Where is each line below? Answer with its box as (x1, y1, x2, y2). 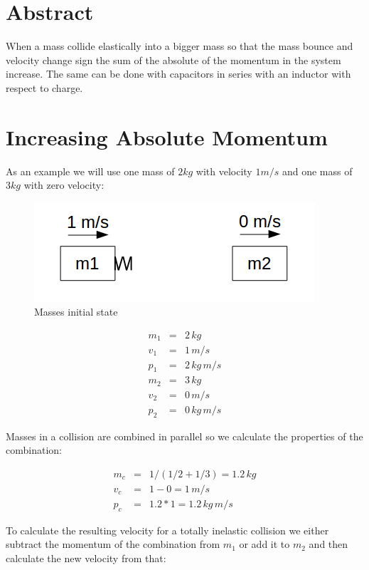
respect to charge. (6, 80, 83, 95)
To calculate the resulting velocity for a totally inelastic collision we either (6, 522, 329, 537)
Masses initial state (34, 304, 118, 319)
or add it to (239, 537, 290, 551)
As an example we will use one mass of (6, 163, 175, 178)
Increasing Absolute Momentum (6, 122, 328, 151)
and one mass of (282, 163, 353, 178)
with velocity (196, 163, 252, 178)
